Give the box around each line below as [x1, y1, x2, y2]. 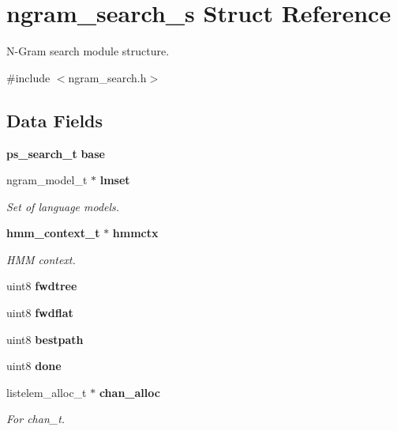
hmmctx [112, 225, 159, 241]
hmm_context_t [6, 225, 100, 241]
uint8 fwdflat [6, 304, 73, 321]
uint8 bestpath [6, 331, 84, 347]
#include [6, 69, 51, 85]
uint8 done [6, 357, 62, 374]
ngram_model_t [6, 172, 88, 188]
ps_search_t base [6, 145, 105, 161]
